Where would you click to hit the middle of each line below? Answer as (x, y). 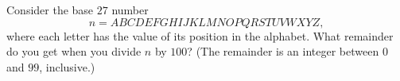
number (130, 10)
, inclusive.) (67, 66)
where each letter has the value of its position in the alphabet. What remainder (200, 35)
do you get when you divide (74, 51)
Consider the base (50, 10)
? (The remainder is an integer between (283, 51)
